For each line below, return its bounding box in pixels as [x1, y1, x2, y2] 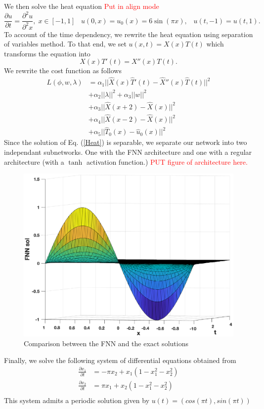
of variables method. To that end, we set [4, 39, 127, 49]
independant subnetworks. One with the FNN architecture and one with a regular [4, 147, 252, 157]
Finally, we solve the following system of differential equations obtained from [4, 355, 236, 365]
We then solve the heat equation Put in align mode [4, 1, 159, 11]
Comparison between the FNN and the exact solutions [24, 338, 188, 348]
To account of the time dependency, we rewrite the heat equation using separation [4, 29, 253, 39]
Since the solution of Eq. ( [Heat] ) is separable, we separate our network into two [4, 137, 247, 147]
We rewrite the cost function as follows [4, 65, 122, 76]
